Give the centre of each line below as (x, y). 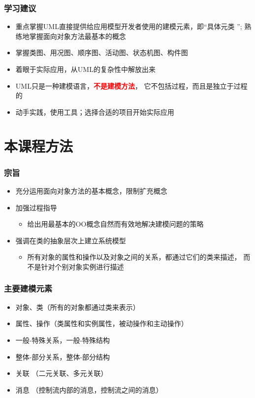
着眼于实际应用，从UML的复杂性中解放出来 (85, 69)
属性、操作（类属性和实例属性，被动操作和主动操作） (102, 323)
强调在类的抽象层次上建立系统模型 (71, 240)
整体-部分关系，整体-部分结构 (63, 356)
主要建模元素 (28, 288)
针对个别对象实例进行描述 (82, 266)
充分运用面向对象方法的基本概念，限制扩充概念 (91, 190)
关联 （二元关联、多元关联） (62, 373)
